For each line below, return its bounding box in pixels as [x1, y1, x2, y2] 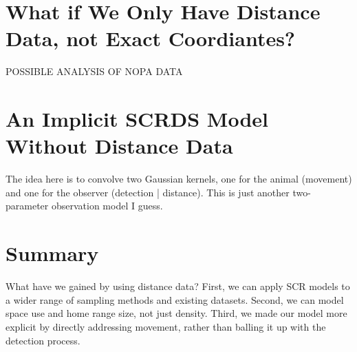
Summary [6, 239, 99, 267]
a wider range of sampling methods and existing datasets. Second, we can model [6, 292, 344, 307]
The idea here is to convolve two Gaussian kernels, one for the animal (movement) [6, 172, 352, 186]
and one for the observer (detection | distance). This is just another [6, 185, 290, 199]
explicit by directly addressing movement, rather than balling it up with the [6, 319, 326, 333]
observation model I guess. [51, 198, 163, 213]
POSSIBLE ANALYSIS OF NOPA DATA [6, 64, 183, 79]
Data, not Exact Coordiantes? [6, 24, 296, 52]
